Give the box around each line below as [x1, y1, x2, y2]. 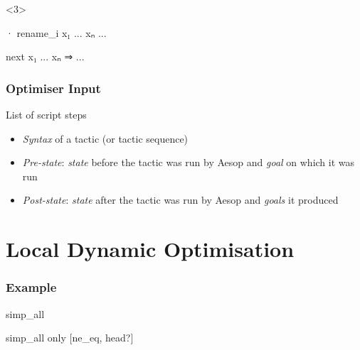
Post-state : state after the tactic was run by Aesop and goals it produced [22, 192, 339, 207]
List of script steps [6, 107, 87, 121]
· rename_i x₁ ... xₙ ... [6, 25, 107, 40]
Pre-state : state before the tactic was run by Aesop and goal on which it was [22, 155, 355, 170]
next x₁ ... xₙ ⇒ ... [6, 49, 85, 64]
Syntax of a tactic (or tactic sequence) [22, 131, 189, 146]
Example [6, 278, 57, 296]
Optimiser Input [6, 79, 101, 97]
